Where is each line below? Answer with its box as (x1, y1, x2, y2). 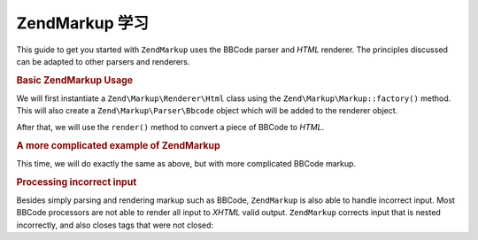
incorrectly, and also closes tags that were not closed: (16, 220, 214, 230)
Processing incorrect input (16, 175, 137, 188)
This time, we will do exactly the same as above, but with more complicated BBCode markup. (16, 158, 357, 168)
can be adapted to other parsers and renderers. (16, 56, 190, 66)
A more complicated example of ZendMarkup (16, 139, 220, 151)
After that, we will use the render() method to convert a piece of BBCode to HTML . (16, 121, 325, 132)
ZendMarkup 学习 (16, 13, 150, 33)
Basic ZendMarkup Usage (16, 74, 134, 86)
